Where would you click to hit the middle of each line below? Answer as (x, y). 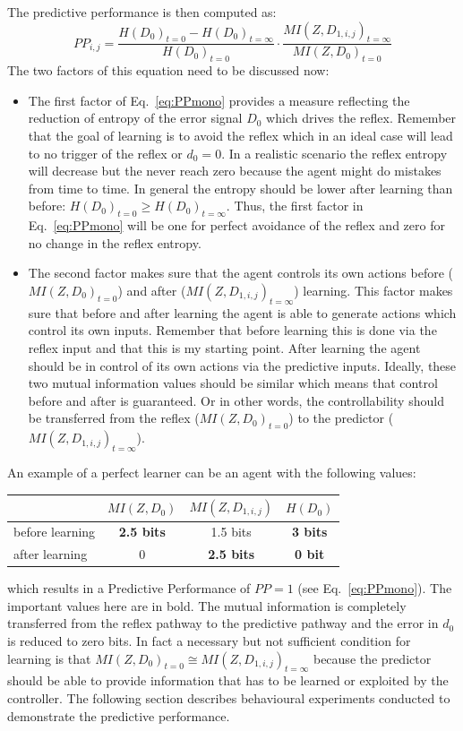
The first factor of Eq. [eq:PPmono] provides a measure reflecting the (219, 100)
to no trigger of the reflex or (105, 153)
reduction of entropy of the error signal (135, 118)
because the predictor (372, 658)
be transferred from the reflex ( (114, 418)
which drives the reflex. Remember (361, 118)
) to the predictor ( (341, 418)
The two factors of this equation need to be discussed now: (168, 70)
